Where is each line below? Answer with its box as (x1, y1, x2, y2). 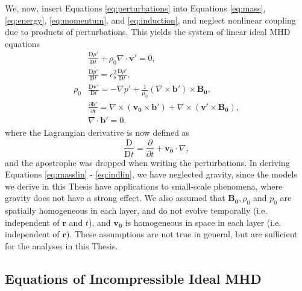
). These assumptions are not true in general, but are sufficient (66, 228, 298, 240)
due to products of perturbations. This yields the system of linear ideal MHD (5, 25, 291, 38)
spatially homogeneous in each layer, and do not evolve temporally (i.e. (5, 204, 268, 217)
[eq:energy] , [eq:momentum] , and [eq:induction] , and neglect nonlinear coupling (5, 13, 296, 26)
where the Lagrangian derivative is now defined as (5, 126, 190, 138)
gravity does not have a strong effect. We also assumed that (5, 191, 225, 204)
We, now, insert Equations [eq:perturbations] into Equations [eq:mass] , (5, 2, 266, 14)
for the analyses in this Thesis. (5, 239, 118, 252)
